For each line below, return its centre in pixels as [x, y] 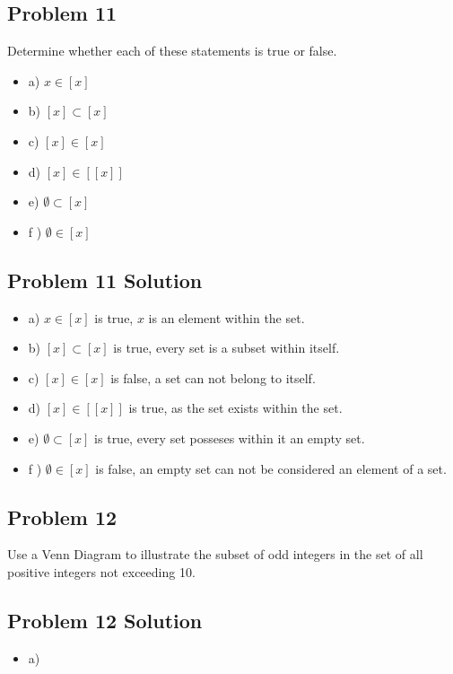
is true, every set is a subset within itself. [226, 348]
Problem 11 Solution [105, 280]
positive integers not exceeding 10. [101, 571]
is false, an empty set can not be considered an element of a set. [271, 468]
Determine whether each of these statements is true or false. [172, 51]
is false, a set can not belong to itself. [213, 377]
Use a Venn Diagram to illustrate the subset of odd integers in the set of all [215, 554]
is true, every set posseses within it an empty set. [230, 438]
